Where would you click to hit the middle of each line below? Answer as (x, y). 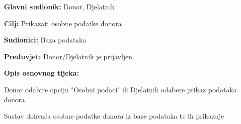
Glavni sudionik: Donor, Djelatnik (59, 6)
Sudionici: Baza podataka (45, 40)
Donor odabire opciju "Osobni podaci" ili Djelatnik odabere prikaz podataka (120, 89)
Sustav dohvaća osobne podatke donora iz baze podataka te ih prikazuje (114, 116)
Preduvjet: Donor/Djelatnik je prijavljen (68, 56)
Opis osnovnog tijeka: (41, 73)
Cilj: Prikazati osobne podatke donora (63, 23)
